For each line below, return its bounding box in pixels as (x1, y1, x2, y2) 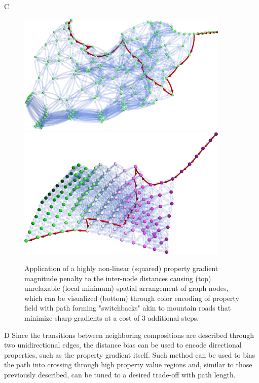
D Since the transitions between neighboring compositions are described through (4, 329, 254, 340)
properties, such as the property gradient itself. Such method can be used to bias (4, 349, 255, 360)
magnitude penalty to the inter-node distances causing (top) (24, 273, 211, 283)
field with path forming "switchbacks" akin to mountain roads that (24, 302, 231, 313)
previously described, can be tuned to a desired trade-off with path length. (4, 369, 236, 379)
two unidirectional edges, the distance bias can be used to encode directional (4, 339, 242, 350)
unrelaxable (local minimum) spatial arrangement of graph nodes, (24, 283, 229, 293)
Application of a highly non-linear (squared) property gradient (24, 262, 218, 273)
